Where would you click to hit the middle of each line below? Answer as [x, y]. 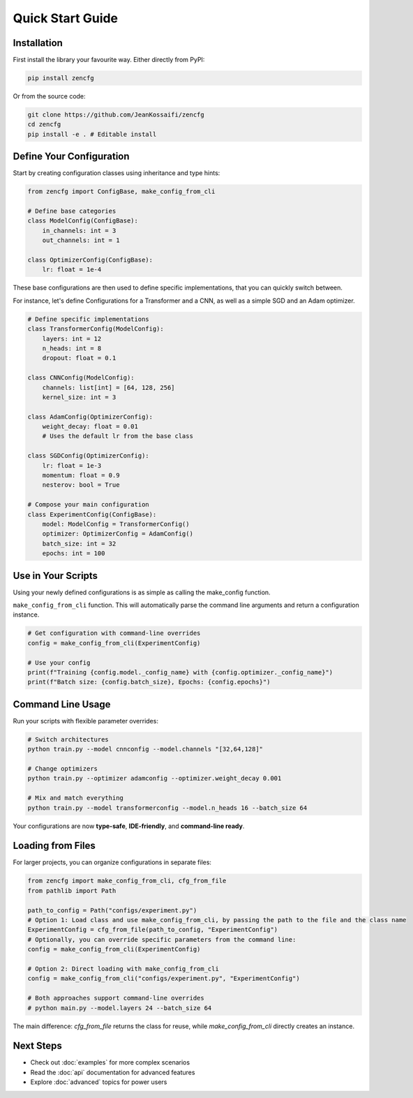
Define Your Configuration [71, 157]
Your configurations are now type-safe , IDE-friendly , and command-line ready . [129, 826]
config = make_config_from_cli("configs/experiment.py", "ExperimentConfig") [164, 979]
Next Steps [37, 1046]
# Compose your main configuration [88, 505]
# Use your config [59, 662]
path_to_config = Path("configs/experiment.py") [112, 910]
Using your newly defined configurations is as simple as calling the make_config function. [142, 592]
